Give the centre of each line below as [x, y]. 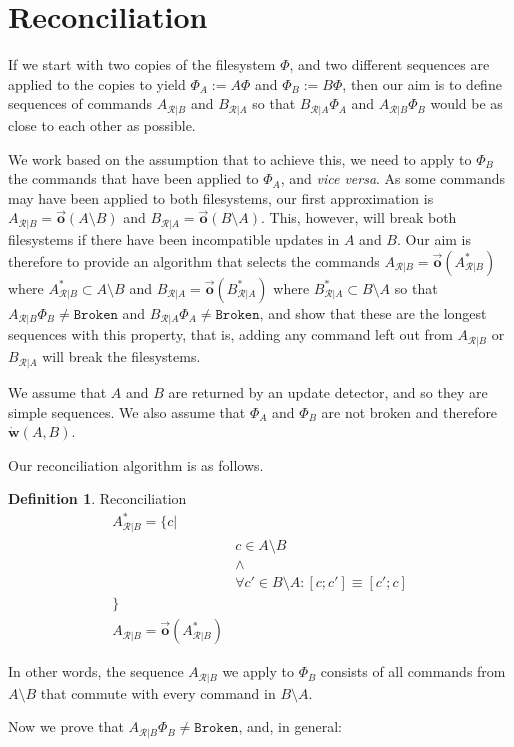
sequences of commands [80, 103]
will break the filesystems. [121, 356]
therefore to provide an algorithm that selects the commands [194, 260]
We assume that [57, 391]
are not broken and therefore [409, 411]
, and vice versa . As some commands [392, 178]
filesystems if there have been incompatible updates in [174, 239]
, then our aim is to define [422, 83]
